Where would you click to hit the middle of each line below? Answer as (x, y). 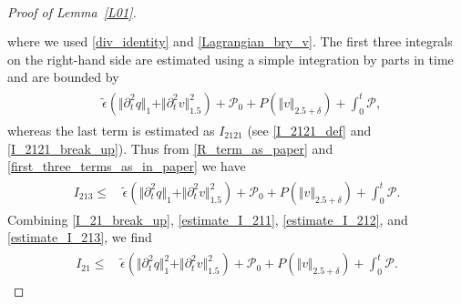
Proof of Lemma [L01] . (72, 12)
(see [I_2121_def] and (309, 130)
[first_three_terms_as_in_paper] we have (127, 166)
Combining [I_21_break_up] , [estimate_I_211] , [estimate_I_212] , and (208, 219)
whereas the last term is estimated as (111, 130)
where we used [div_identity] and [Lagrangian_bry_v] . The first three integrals (230, 41)
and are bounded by (63, 77)
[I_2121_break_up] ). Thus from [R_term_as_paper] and (170, 148)
